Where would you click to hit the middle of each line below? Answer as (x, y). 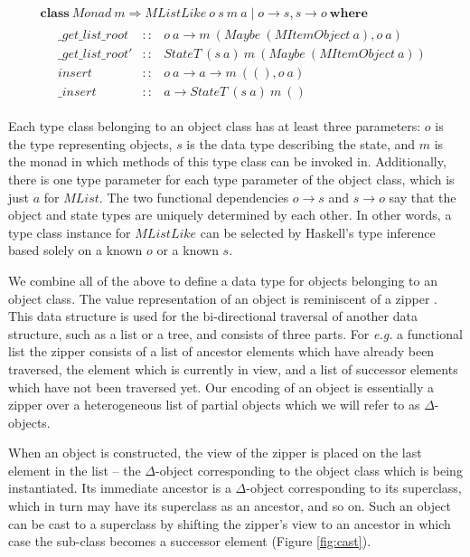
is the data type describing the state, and (301, 143)
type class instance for (70, 232)
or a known (188, 250)
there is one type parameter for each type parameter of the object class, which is (231, 179)
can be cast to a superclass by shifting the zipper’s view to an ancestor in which (230, 523)
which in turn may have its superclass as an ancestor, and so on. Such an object (230, 506)
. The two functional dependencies (194, 197)
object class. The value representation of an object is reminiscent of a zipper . (223, 298)
